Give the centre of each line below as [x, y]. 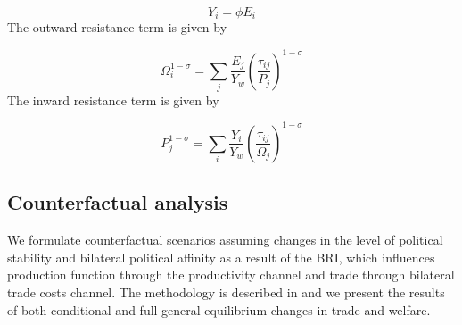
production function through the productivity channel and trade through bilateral [231, 275]
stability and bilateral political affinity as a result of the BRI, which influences [221, 257]
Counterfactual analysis [118, 202]
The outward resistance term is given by [117, 27]
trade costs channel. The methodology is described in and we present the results [226, 292]
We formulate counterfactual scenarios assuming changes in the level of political [225, 240]
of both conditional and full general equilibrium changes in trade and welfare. [219, 309]
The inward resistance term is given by [113, 100]
